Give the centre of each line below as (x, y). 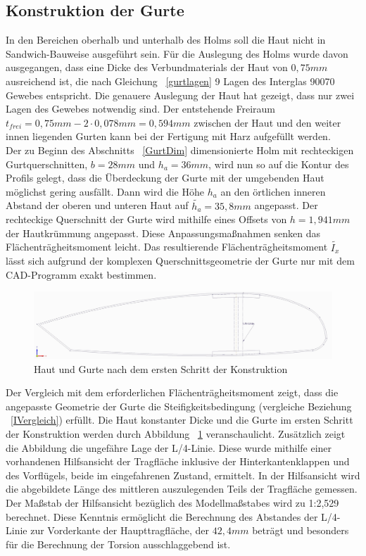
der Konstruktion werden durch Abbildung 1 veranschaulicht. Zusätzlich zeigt (176, 433)
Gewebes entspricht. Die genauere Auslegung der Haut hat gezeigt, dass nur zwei (180, 95)
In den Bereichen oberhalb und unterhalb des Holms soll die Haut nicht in (166, 40)
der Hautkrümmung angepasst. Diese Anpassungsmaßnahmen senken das (163, 233)
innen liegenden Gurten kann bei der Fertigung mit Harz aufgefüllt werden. (168, 136)
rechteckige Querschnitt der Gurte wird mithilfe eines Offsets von (146, 219)
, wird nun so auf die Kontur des (279, 164)
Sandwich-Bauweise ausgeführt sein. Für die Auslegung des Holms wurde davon (177, 53)
